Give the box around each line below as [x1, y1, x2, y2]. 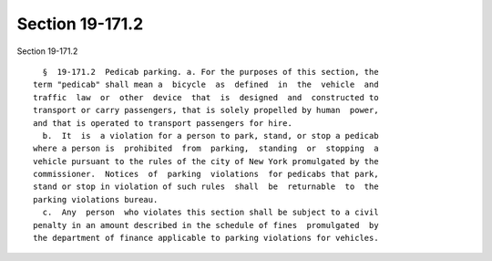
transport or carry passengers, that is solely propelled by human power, [33, 105, 379, 116]
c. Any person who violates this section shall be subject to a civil [42, 207, 379, 218]
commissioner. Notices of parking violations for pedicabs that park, [33, 169, 379, 180]
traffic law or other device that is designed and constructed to [33, 92, 379, 102]
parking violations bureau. [33, 194, 159, 204]
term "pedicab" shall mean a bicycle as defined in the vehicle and [33, 79, 379, 90]
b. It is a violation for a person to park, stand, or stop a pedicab [42, 130, 379, 141]
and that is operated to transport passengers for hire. [33, 118, 293, 128]
